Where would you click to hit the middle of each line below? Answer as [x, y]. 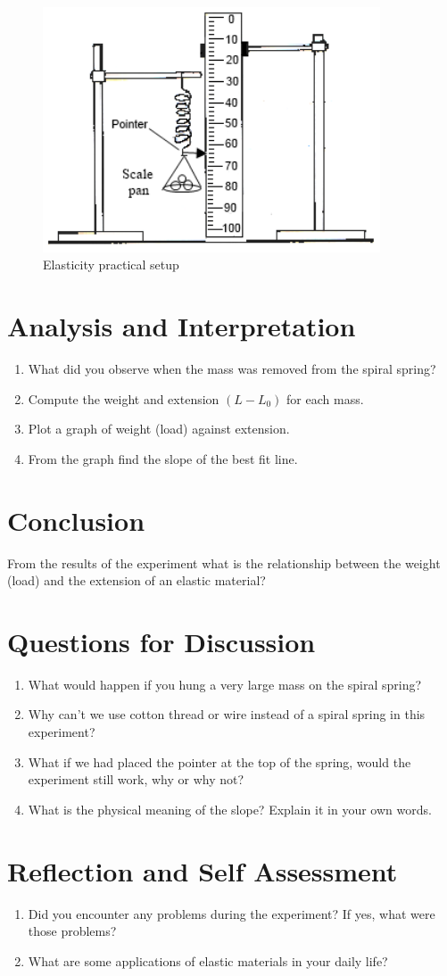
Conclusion [76, 520]
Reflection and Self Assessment [203, 870]
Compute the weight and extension [124, 398]
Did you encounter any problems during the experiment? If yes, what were [232, 913]
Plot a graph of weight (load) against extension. [159, 429]
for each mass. [325, 398]
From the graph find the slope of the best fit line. [163, 458]
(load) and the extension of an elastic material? [137, 580]
